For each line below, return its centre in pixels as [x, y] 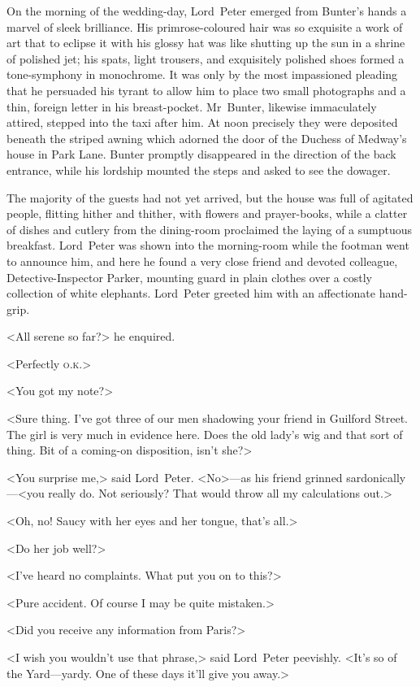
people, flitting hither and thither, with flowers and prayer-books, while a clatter [207, 213]
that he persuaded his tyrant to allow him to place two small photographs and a [206, 90]
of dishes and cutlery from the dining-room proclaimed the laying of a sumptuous [210, 229]
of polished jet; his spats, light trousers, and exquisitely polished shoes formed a [206, 58]
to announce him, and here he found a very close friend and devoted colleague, [202, 261]
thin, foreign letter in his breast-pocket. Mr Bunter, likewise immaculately [192, 106]
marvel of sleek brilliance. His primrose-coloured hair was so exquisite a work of [205, 26]
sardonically [376, 477]
